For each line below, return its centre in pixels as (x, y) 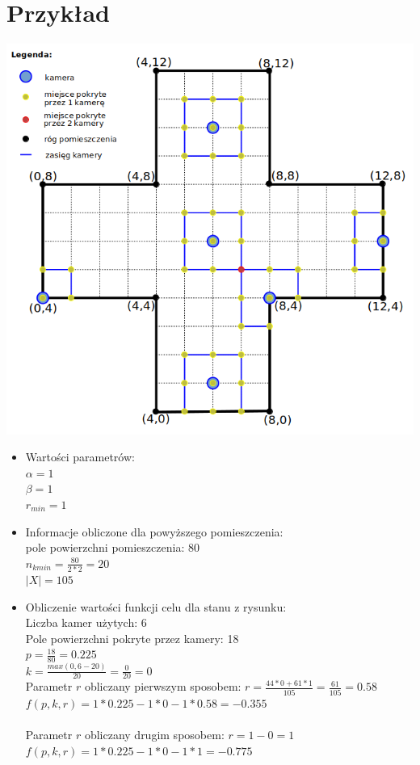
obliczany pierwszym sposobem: (163, 686)
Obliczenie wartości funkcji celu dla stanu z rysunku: (156, 606)
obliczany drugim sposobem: (154, 734)
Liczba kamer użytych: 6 (86, 622)
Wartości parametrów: (80, 457)
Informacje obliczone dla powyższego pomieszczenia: (154, 531)
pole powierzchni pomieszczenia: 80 (112, 547)
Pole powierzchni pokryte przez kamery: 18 (132, 638)
